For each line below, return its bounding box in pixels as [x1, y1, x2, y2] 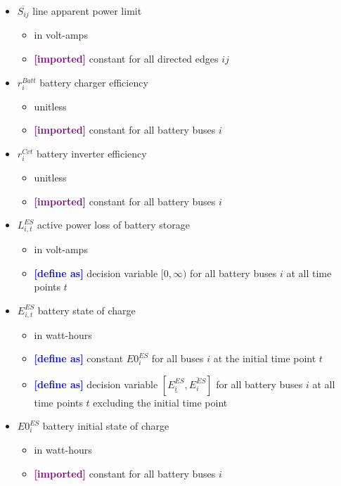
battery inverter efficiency [36, 146, 147, 160]
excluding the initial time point [93, 395, 228, 409]
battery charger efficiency [39, 75, 148, 89]
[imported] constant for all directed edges [34, 51, 219, 66]
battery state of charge [37, 302, 136, 317]
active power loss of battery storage [37, 217, 190, 232]
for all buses [151, 351, 204, 366]
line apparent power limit [32, 4, 142, 18]
